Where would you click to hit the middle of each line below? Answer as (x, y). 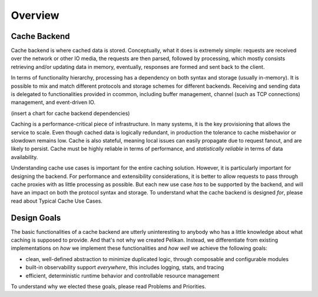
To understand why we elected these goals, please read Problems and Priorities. (108, 286)
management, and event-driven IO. (53, 103)
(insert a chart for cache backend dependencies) (70, 113)
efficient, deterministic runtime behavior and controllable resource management (122, 275)
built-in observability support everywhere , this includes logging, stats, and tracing (125, 268)
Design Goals (36, 218)
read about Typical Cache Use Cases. (57, 201)
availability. (24, 157)
